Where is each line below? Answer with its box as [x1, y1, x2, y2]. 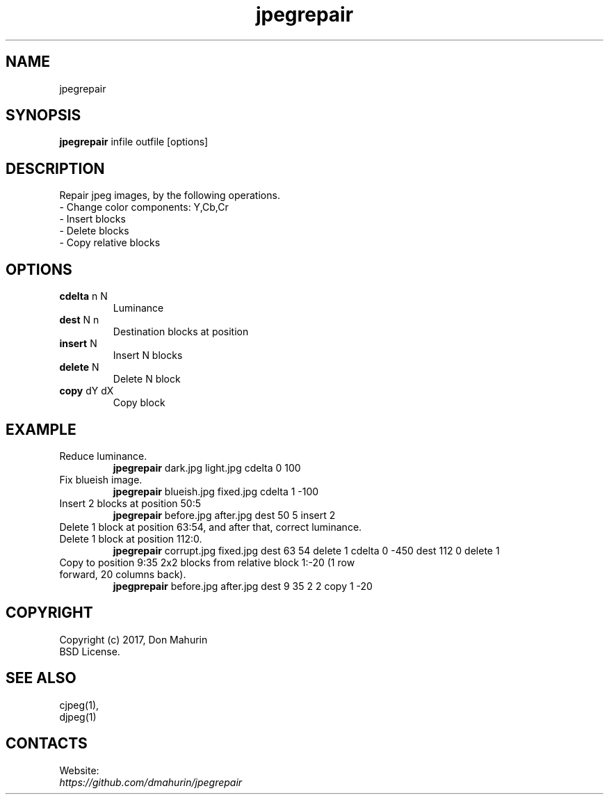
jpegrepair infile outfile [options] [59, 136, 209, 148]
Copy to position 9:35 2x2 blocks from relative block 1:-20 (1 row [59, 556, 355, 568]
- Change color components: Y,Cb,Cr [59, 201, 229, 214]
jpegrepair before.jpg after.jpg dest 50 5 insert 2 [113, 509, 336, 521]
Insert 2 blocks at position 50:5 [59, 497, 201, 509]
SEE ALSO [6, 669, 76, 687]
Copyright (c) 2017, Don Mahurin [59, 633, 208, 646]
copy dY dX [59, 385, 114, 397]
